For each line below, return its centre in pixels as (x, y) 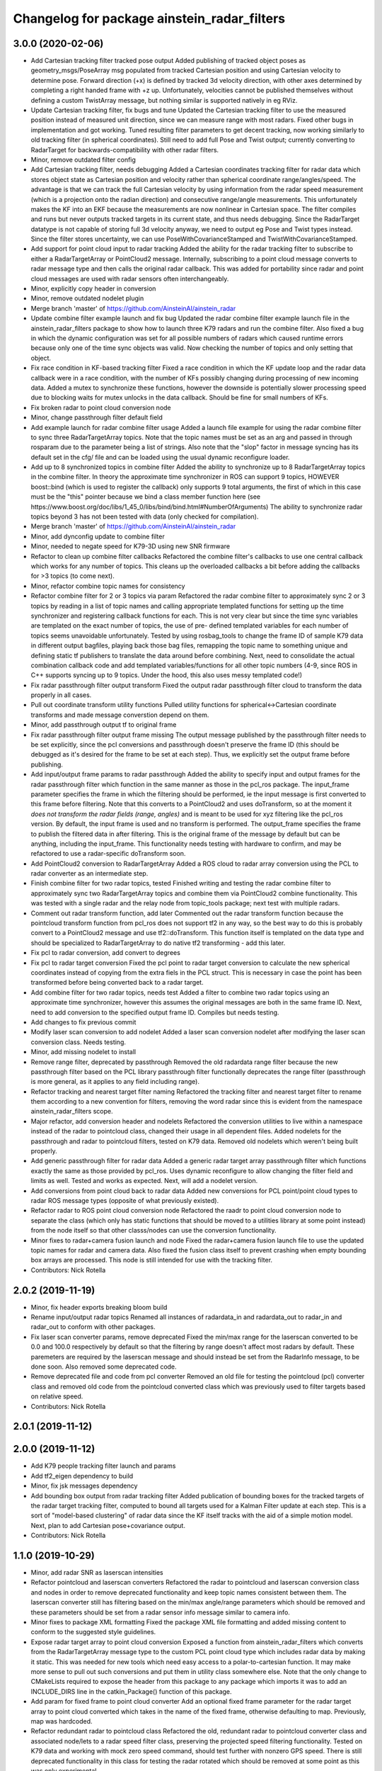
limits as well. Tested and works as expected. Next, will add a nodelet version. (144, 1181)
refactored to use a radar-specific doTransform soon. (108, 854)
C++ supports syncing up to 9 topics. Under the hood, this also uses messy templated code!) (167, 675)
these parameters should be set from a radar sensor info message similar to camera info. (160, 1612)
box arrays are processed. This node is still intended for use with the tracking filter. (151, 1260)
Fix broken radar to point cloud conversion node (101, 407)
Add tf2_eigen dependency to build (82, 1476)
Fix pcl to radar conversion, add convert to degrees (105, 953)
